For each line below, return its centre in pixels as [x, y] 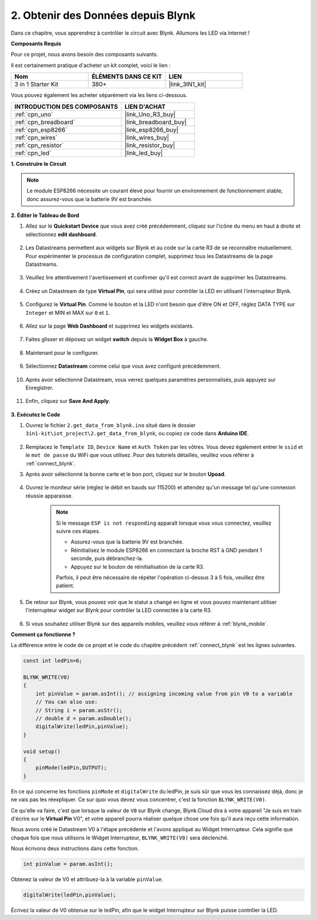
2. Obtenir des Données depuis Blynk [103, 15]
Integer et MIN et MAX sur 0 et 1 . [68, 312]
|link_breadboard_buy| [156, 122]
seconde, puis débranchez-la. [107, 558]
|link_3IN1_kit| [188, 84]
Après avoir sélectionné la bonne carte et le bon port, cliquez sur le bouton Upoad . [126, 474]
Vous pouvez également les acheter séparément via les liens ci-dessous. [99, 95]
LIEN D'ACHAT [145, 106]
